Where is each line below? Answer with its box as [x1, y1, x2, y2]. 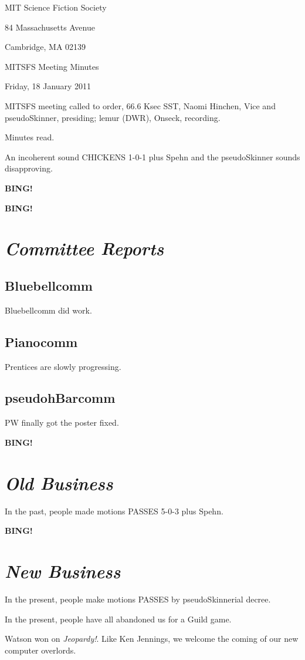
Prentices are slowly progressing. [5, 360, 121, 372]
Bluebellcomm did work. [5, 304, 92, 316]
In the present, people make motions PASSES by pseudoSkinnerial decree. [5, 592, 271, 605]
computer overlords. [5, 644, 76, 656]
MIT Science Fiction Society [5, 1, 107, 13]
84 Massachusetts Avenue [5, 21, 95, 33]
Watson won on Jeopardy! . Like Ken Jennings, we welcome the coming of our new [5, 632, 299, 645]
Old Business [5, 470, 113, 495]
